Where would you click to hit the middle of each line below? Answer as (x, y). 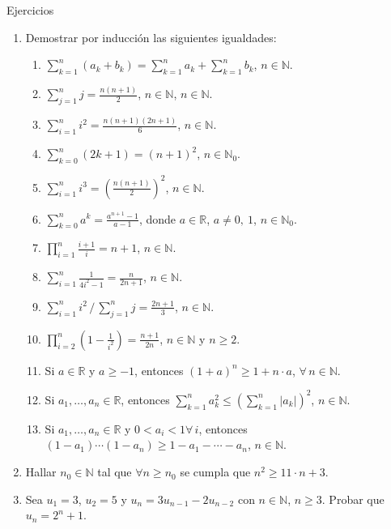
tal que (115, 472)
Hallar (41, 472)
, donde (157, 218)
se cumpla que (215, 472)
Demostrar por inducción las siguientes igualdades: (151, 37)
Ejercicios (30, 10)
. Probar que (353, 499)
